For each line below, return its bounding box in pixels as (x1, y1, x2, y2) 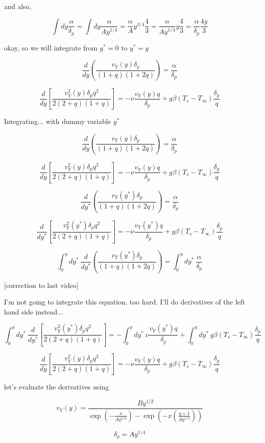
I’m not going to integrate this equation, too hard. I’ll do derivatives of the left (4, 296, 246, 307)
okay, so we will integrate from (4, 42, 98, 52)
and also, (4, 1, 31, 11)
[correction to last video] (4, 279, 79, 290)
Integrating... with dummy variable (4, 116, 111, 126)
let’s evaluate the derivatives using (4, 381, 109, 392)
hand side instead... (4, 306, 63, 316)
